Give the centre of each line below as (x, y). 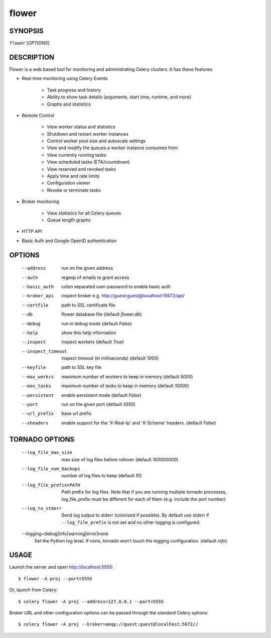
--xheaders (35, 423)
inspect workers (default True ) (93, 342)
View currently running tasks (77, 155)
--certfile (35, 305)
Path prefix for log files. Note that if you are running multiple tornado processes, (144, 492)
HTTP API (32, 232)
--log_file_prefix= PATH (51, 485)
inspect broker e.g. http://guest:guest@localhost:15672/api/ (123, 296)
